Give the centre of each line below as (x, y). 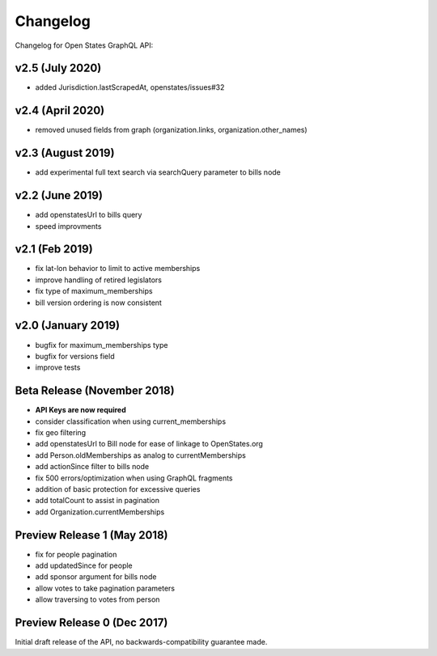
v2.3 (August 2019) (65, 153)
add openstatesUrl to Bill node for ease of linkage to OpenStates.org (149, 444)
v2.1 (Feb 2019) (54, 250)
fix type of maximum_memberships (94, 291)
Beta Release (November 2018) (95, 391)
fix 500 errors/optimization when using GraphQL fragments (134, 478)
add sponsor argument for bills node (96, 577)
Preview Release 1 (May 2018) (91, 535)
